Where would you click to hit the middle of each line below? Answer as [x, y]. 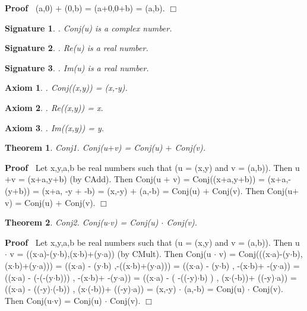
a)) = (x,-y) [155, 289]
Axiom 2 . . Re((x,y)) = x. [54, 107]
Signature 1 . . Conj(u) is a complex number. [88, 28]
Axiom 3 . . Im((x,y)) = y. [55, 127]
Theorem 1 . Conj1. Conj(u [56, 147]
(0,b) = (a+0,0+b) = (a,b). [115, 8]
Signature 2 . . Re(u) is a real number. [77, 48]
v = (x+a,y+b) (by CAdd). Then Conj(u [86, 179]
